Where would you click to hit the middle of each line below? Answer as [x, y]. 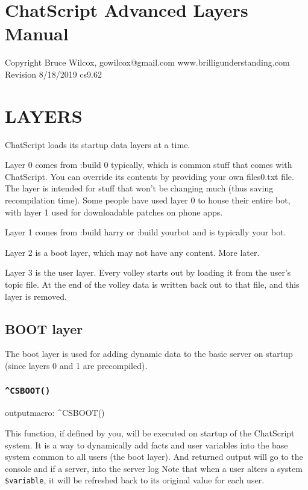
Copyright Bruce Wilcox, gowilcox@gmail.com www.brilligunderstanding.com [147, 62]
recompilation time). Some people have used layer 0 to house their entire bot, [148, 200]
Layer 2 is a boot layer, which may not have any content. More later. [132, 252]
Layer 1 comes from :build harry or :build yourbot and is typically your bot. [146, 232]
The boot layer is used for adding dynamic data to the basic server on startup [149, 354]
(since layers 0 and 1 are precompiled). [76, 365]
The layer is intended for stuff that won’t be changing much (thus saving [139, 188]
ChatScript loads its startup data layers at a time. [98, 144]
